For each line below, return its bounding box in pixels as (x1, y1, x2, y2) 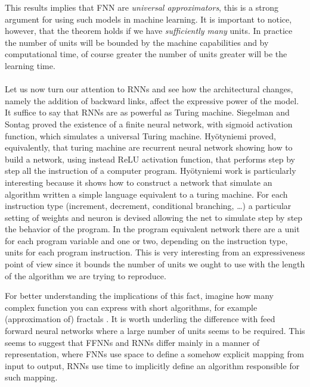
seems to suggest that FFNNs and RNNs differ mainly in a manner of (5, 336, 259, 348)
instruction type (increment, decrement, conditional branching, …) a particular (5, 199, 292, 212)
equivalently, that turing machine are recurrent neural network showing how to (5, 141, 293, 154)
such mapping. (5, 371, 58, 383)
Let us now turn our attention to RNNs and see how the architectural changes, (5, 83, 293, 95)
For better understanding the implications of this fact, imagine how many (5, 289, 274, 302)
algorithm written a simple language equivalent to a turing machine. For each (5, 188, 288, 200)
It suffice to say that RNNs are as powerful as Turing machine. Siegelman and (5, 106, 290, 118)
